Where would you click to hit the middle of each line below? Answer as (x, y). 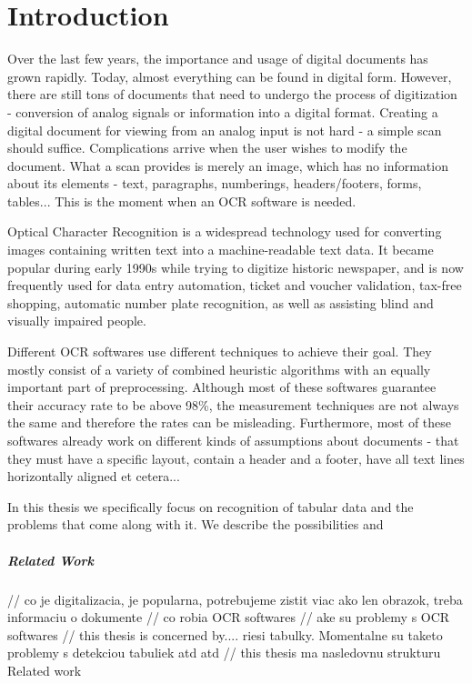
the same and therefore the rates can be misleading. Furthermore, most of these (230, 422)
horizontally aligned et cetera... (94, 476)
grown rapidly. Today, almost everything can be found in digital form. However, (230, 76)
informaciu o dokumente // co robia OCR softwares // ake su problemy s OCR (229, 617)
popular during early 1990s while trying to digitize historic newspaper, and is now (236, 267)
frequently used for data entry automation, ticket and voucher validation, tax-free (235, 285)
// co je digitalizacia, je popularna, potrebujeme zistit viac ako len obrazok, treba (235, 599)
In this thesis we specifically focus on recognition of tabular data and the (211, 506)
